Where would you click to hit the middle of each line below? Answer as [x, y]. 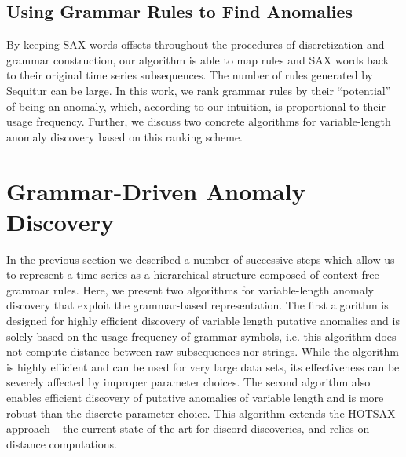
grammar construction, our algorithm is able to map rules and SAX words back [198, 59]
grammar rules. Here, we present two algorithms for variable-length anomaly [190, 289]
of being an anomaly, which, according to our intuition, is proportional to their [196, 106]
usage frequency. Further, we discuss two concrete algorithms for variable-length [199, 121]
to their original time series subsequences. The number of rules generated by [190, 75]
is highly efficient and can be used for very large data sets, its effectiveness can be [203, 366]
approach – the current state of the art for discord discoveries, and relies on [188, 428]
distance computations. [62, 443]
